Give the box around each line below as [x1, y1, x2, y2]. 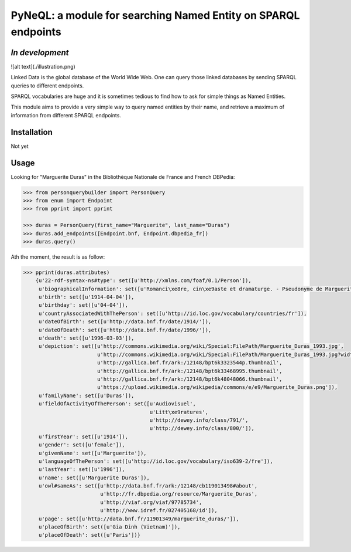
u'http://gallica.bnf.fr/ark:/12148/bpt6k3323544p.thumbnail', [97, 360, 283, 366]
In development [11, 48, 69, 57]
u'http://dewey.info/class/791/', [149, 416, 249, 424]
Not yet [11, 143, 29, 150]
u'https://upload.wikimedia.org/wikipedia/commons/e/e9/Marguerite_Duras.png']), [97, 384, 338, 391]
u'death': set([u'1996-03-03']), [38, 335, 135, 341]
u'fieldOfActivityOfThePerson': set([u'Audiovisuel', [38, 401, 196, 407]
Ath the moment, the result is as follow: [11, 253, 105, 260]
